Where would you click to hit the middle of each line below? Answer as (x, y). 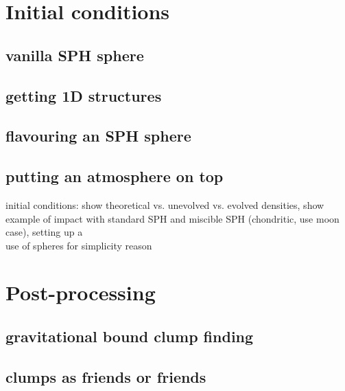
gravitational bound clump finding (130, 336)
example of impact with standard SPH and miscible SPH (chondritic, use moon (172, 218)
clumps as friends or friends (106, 376)
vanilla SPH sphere (75, 55)
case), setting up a (44, 232)
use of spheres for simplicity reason (79, 245)
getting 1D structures (84, 95)
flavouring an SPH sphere (98, 136)
